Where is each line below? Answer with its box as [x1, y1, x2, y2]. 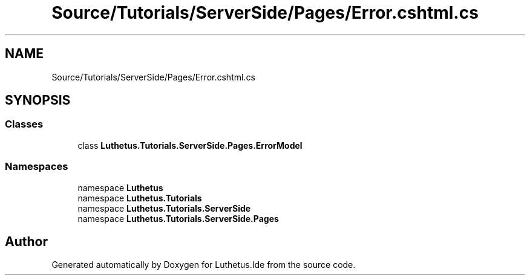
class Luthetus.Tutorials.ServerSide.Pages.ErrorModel [77, 140, 303, 151]
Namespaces [5, 160, 68, 173]
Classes [5, 118, 44, 131]
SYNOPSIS [5, 93, 71, 108]
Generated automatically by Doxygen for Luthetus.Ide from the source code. [51, 259, 356, 270]
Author [5, 233, 48, 249]
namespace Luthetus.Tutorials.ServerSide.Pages [77, 213, 279, 224]
